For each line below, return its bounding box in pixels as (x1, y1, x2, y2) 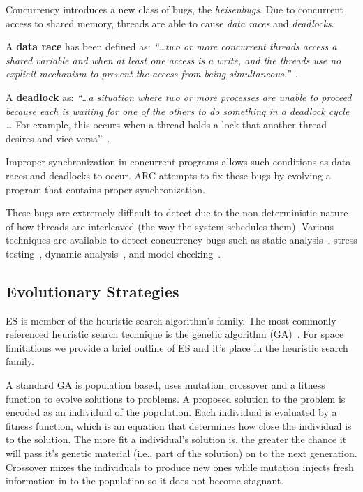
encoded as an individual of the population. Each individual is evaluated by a (6, 405, 337, 419)
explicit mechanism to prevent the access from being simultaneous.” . (6, 66, 298, 81)
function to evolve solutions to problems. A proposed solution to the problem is (6, 391, 346, 405)
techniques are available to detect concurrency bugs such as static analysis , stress (6, 232, 357, 247)
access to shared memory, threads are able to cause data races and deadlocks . (6, 15, 334, 30)
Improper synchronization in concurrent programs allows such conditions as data (6, 154, 351, 169)
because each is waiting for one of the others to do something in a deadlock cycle (6, 103, 350, 118)
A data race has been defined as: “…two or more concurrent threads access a (6, 39, 337, 54)
